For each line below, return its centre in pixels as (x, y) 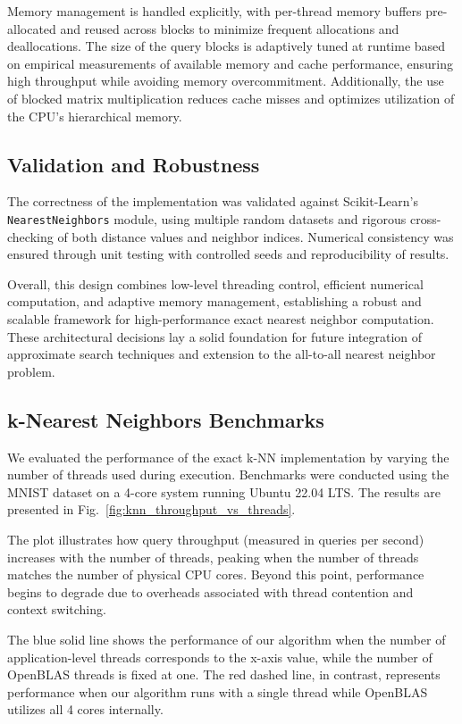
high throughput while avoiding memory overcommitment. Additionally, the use (226, 81)
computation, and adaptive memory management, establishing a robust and (214, 301)
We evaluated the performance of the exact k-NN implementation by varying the (228, 457)
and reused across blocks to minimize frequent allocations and (230, 28)
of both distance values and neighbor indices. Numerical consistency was (256, 236)
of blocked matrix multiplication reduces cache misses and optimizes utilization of (231, 98)
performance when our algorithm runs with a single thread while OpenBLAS (218, 691)
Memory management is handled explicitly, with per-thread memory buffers (214, 11)
